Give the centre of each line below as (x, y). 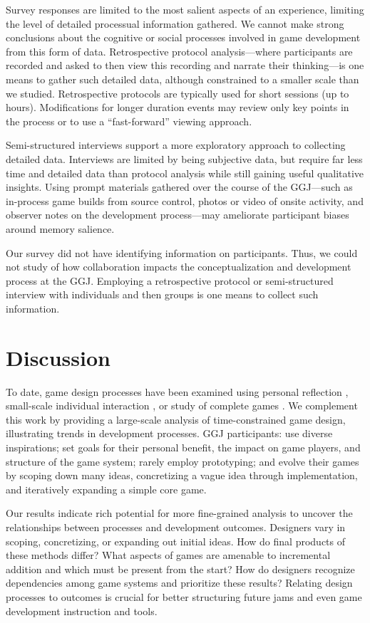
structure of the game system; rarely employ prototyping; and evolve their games (183, 461)
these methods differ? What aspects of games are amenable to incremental (168, 555)
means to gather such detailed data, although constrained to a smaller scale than (183, 79)
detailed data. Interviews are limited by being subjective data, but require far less (184, 158)
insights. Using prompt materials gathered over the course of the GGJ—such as (179, 187)
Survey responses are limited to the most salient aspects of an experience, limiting (185, 9)
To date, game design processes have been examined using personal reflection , (177, 391)
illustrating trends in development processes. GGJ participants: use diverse (169, 433)
